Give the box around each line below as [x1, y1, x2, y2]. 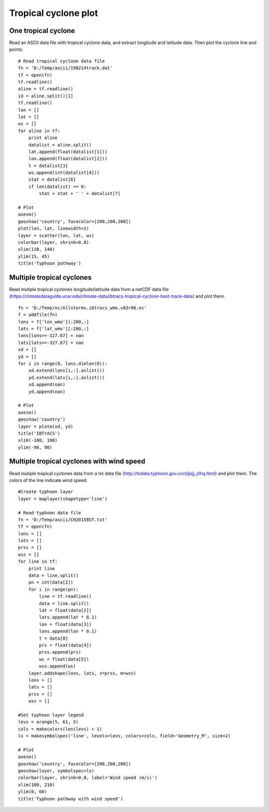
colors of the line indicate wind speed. [9, 477, 88, 483]
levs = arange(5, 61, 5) [18, 719, 79, 725]
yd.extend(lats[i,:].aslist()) [28, 374, 105, 380]
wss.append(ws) [39, 663, 76, 669]
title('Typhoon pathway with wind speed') [18, 796, 124, 802]
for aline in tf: [18, 128, 60, 134]
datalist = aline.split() [28, 142, 92, 148]
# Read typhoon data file [18, 510, 82, 515]
